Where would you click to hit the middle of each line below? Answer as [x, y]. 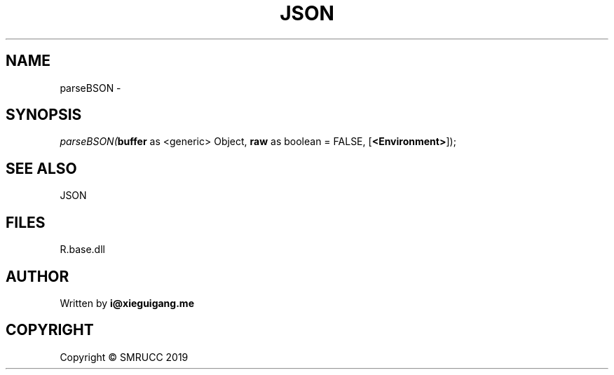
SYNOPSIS [44, 115]
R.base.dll [82, 250]
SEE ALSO [41, 168]
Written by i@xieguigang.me [127, 303]
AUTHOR [37, 276]
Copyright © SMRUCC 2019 [124, 357]
